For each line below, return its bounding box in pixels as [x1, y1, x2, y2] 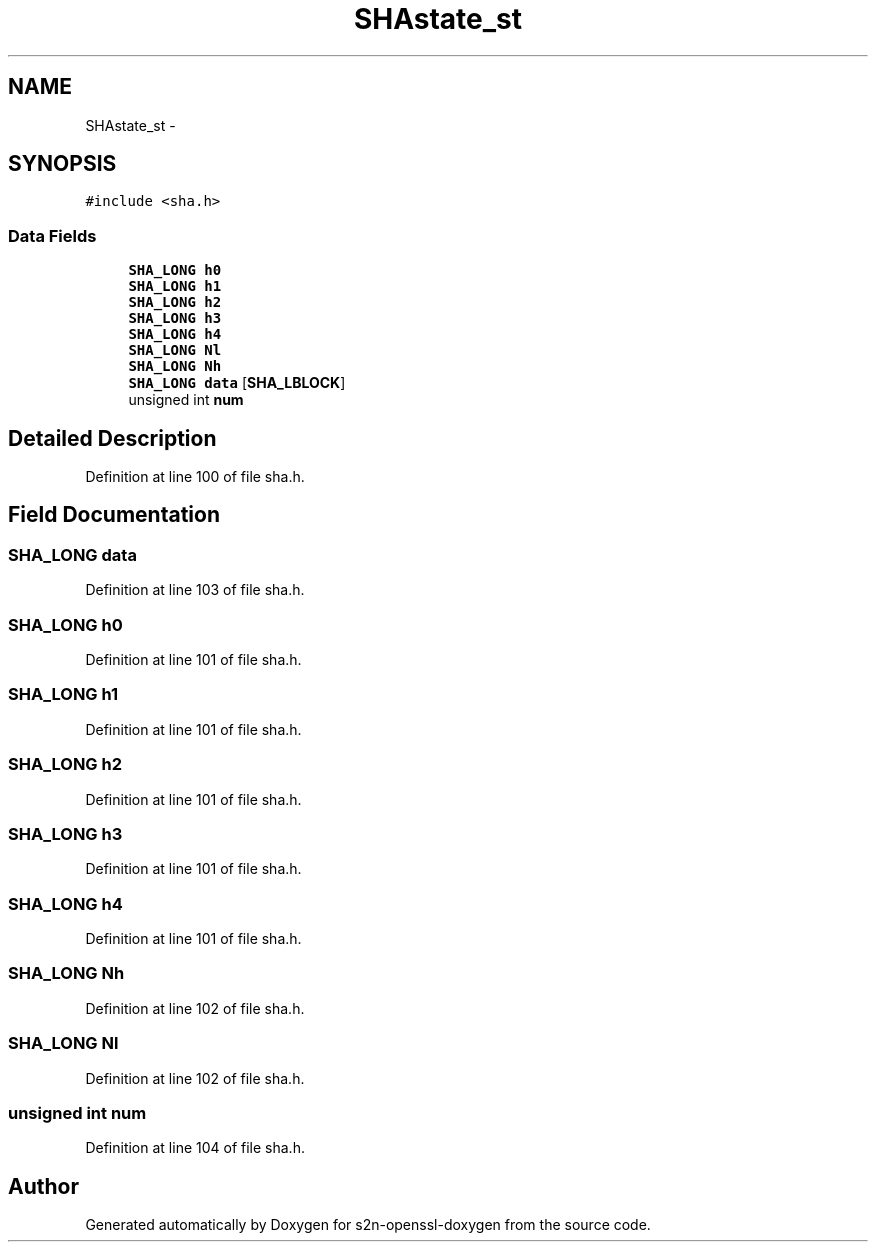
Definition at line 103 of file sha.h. [85, 581, 305, 599]
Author [8, 1173, 79, 1199]
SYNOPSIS [8, 151, 117, 177]
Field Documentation [8, 502, 220, 528]
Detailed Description [8, 425, 217, 451]
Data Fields [8, 225, 97, 246]
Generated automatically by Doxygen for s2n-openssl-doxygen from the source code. [85, 1216, 651, 1234]
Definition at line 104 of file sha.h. [85, 1139, 305, 1157]
